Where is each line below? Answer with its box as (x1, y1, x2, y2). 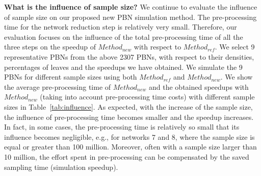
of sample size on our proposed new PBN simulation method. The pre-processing (4, 11, 257, 22)
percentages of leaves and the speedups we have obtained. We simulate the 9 (4, 61, 243, 72)
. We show (220, 71, 253, 82)
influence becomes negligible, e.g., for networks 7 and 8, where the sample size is (4, 131, 255, 142)
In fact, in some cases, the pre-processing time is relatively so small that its (4, 121, 240, 132)
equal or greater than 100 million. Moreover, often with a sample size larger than (4, 141, 257, 152)
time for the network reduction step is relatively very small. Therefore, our (4, 21, 237, 32)
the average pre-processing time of (4, 81, 111, 92)
